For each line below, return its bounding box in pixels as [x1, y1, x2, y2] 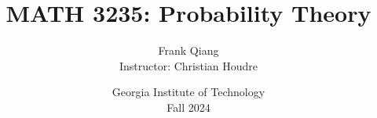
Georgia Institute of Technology [112, 84, 265, 100]
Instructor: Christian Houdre [119, 57, 258, 73]
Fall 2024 [167, 98, 210, 115]
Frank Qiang [158, 42, 219, 59]
